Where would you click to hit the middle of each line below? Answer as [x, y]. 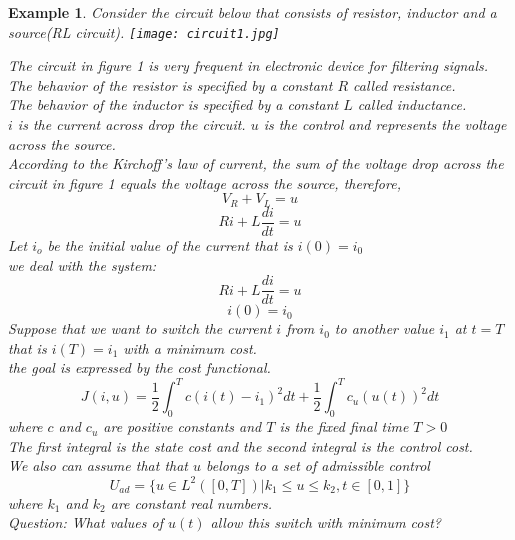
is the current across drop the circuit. [131, 124]
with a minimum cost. [190, 347]
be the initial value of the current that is [170, 244]
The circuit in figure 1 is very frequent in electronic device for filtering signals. [248, 65]
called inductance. [412, 104]
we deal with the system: [82, 264]
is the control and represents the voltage [385, 124]
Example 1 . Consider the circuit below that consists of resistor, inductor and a [252, 12]
